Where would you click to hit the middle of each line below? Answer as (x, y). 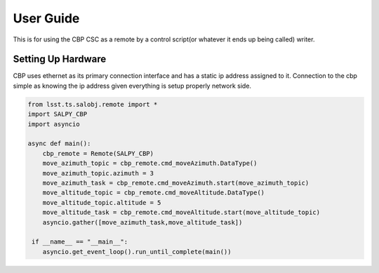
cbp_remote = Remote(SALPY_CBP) (98, 153)
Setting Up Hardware (60, 59)
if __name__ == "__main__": (80, 242)
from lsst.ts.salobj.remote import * (93, 104)
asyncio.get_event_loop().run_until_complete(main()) (137, 252)
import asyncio (54, 124)
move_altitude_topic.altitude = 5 (102, 202)
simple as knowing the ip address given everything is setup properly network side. (132, 86)
